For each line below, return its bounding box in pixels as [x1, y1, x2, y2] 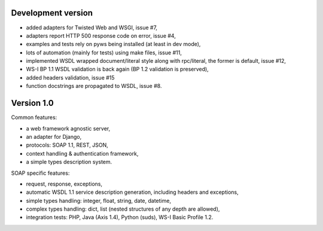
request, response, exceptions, [26, 180, 103, 187]
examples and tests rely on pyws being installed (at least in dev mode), [26, 41, 201, 48]
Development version [11, 8, 93, 18]
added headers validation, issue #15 [26, 74, 115, 81]
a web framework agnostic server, [26, 124, 111, 132]
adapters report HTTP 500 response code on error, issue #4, [26, 32, 176, 39]
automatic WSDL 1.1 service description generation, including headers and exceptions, [26, 189, 239, 196]
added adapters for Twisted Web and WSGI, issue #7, [26, 24, 158, 31]
